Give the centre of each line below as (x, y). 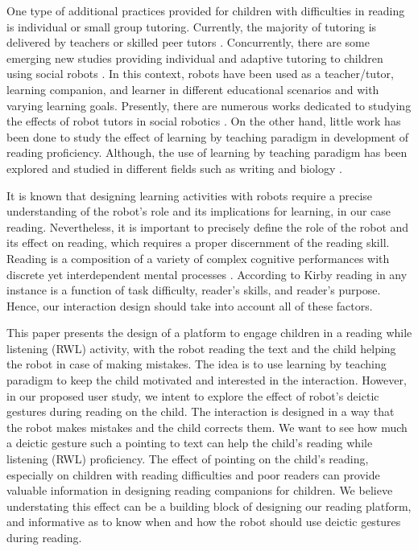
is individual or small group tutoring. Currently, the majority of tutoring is (192, 26)
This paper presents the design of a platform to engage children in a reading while (209, 333)
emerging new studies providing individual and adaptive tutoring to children (195, 58)
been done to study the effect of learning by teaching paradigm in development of (208, 136)
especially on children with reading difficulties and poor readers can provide (193, 474)
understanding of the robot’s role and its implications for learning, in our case (199, 211)
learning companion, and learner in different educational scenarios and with (193, 89)
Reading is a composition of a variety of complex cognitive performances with (198, 258)
